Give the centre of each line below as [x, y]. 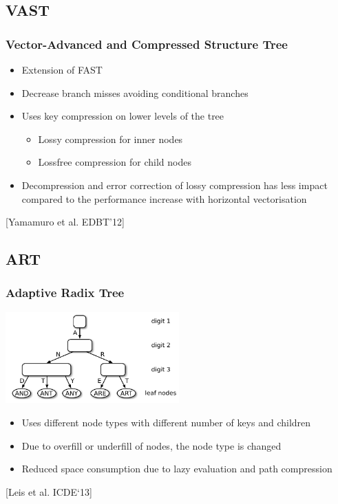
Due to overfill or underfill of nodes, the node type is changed [151, 445]
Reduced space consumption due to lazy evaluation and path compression [177, 469]
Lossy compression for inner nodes [110, 139]
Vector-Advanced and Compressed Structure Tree [147, 44]
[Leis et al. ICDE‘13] [49, 491]
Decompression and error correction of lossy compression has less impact [175, 185]
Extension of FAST [62, 69]
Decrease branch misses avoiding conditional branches [135, 92]
